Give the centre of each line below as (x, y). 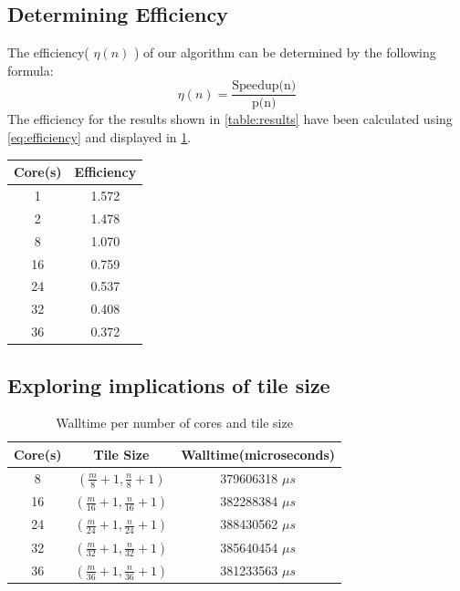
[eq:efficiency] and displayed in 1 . (99, 137)
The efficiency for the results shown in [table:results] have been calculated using (230, 119)
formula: (31, 70)
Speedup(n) (264, 86)
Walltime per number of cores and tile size (174, 423)
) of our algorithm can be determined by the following (285, 52)
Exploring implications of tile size (169, 384)
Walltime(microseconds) (258, 454)
